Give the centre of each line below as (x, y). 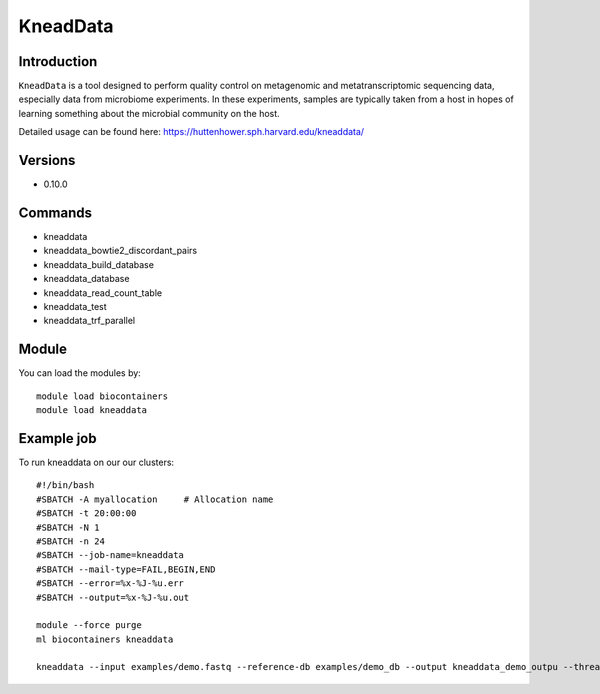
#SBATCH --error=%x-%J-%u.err (110, 583)
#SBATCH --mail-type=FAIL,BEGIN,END (126, 569)
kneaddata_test (75, 306)
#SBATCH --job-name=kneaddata (110, 555)
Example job (57, 438)
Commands (55, 212)
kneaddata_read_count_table (103, 292)
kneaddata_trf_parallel (89, 321)
